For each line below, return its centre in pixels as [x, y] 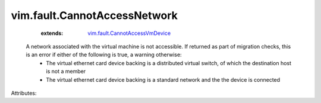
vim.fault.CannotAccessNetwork [94, 15]
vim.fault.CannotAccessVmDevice [129, 33]
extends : [52, 33]
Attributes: [24, 93]
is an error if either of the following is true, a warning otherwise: [104, 55]
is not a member [66, 72]
